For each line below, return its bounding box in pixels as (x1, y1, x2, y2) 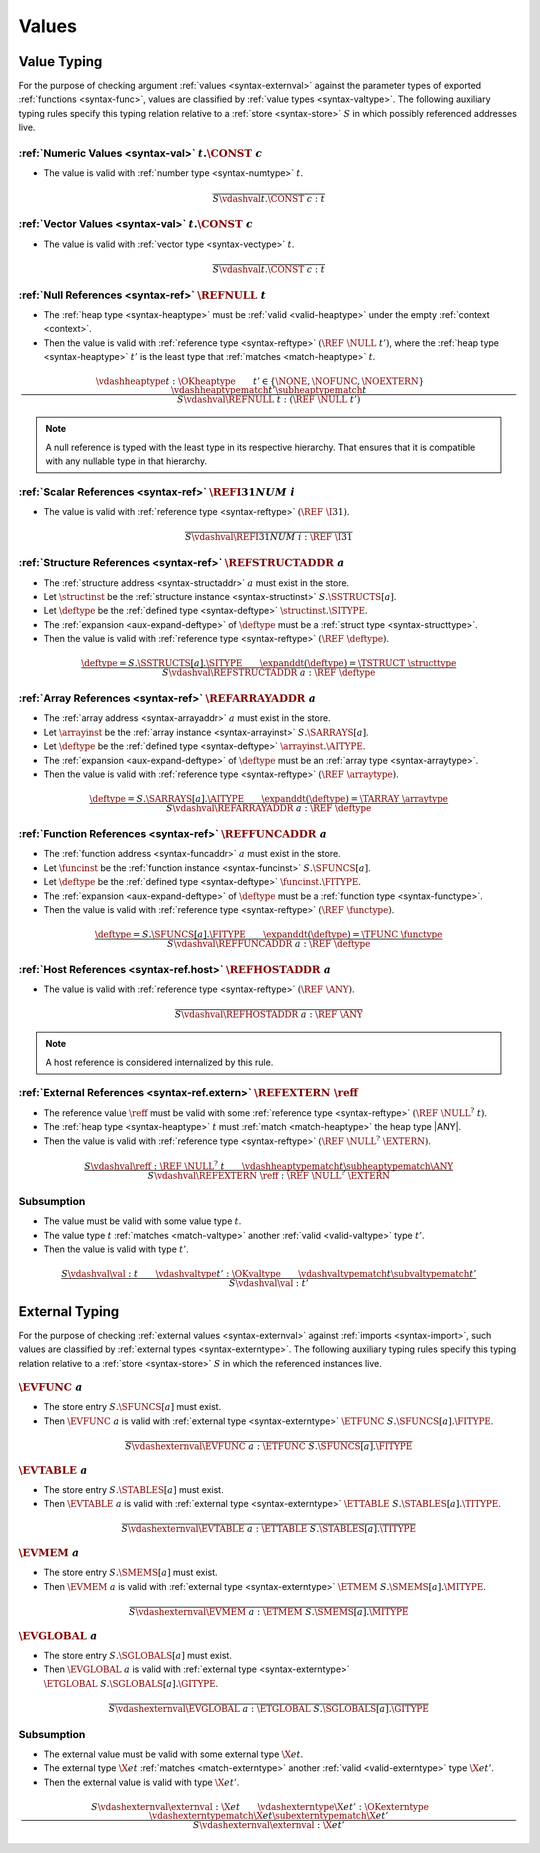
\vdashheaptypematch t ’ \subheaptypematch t (170, 385, 367, 396)
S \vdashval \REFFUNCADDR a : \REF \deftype (166, 938, 371, 950)
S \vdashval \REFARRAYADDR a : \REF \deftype (165, 803, 372, 814)
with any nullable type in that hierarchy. (45, 455, 208, 467)
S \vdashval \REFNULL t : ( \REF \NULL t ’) (176, 394, 361, 405)
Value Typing (18, 53, 103, 70)
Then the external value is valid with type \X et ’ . (43, 1776, 240, 1788)
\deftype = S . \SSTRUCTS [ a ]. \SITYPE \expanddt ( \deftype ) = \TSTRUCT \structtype (80, 658, 457, 669)
